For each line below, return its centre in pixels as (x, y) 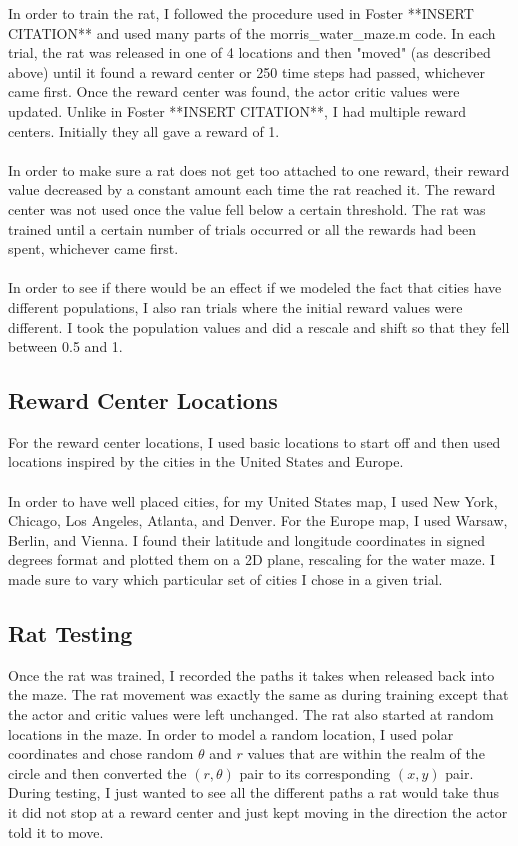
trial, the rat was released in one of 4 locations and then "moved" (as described (249, 52)
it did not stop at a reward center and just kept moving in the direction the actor (258, 812)
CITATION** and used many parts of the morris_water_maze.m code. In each (252, 32)
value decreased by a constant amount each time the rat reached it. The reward (252, 189)
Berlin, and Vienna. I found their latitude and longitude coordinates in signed (246, 539)
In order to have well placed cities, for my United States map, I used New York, (253, 500)
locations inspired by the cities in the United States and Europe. (206, 461)
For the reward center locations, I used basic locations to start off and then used (254, 441)
